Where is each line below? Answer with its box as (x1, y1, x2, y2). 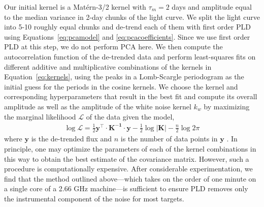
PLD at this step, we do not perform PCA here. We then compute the (4, 41, 223, 52)
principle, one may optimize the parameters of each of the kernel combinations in (4, 143, 256, 154)
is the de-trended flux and (31, 133, 112, 144)
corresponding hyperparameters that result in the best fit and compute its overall (4, 91, 257, 102)
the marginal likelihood (4, 111, 76, 122)
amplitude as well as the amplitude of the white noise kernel (4, 101, 191, 111)
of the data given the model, (86, 111, 175, 122)
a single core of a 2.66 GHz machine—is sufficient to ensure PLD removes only (4, 183, 248, 194)
